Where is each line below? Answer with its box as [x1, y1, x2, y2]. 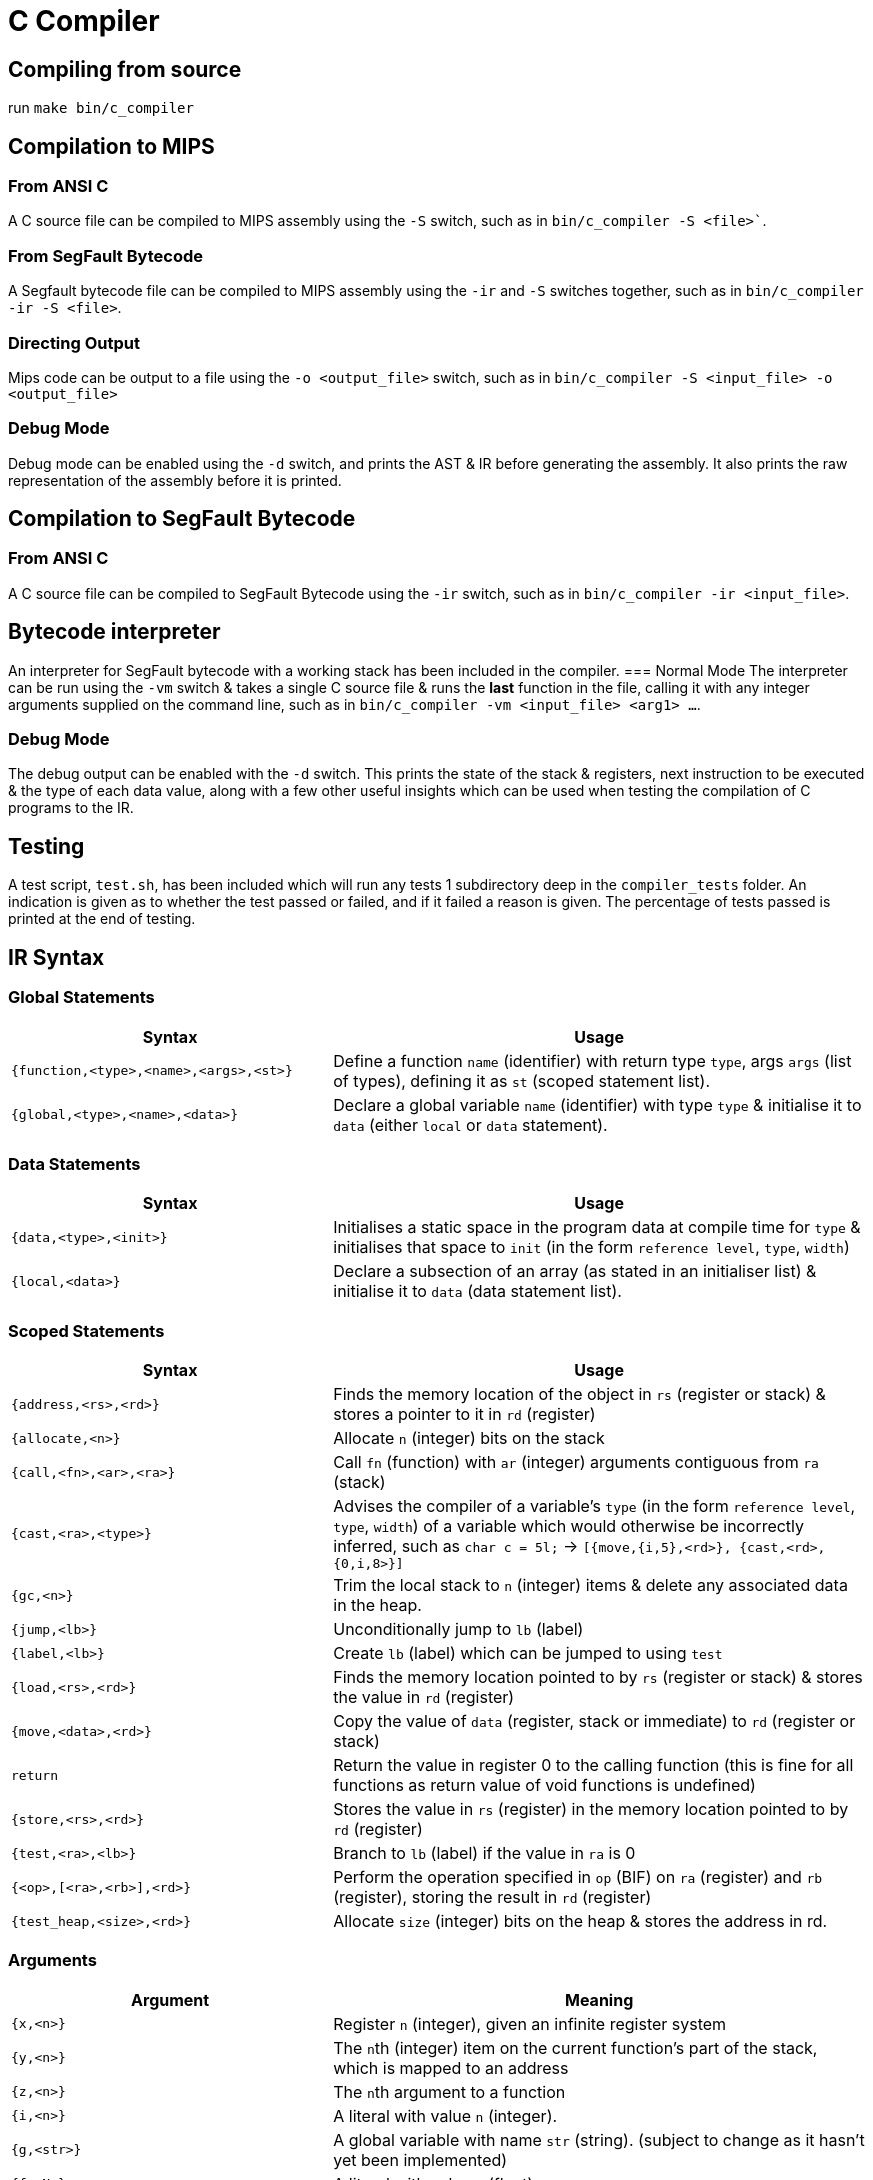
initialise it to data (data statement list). [333, 1281, 622, 1302]
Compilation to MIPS [8, 133, 215, 159]
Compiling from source [8, 56, 242, 82]
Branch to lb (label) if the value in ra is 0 [333, 1843, 636, 1864]
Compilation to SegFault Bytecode [8, 506, 356, 532]
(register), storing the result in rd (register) [333, 1887, 652, 1908]
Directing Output [8, 332, 140, 353]
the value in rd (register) [333, 1687, 515, 1708]
